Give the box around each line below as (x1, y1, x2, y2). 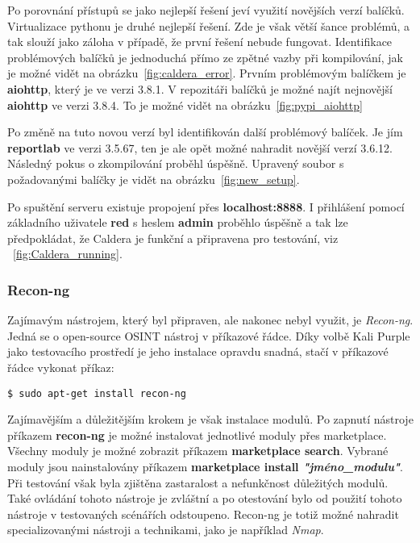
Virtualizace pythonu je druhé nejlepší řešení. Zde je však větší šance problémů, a (7, 17, 410, 34)
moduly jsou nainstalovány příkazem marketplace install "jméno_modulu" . (7, 457, 403, 474)
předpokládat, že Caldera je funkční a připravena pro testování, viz (7, 229, 339, 246)
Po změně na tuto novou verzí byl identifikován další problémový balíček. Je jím (7, 123, 403, 140)
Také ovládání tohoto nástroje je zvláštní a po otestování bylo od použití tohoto (7, 490, 402, 507)
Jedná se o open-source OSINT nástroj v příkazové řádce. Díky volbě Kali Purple (7, 327, 410, 344)
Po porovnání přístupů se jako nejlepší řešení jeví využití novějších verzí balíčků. (7, 2, 405, 18)
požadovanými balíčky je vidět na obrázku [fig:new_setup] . (7, 170, 300, 187)
